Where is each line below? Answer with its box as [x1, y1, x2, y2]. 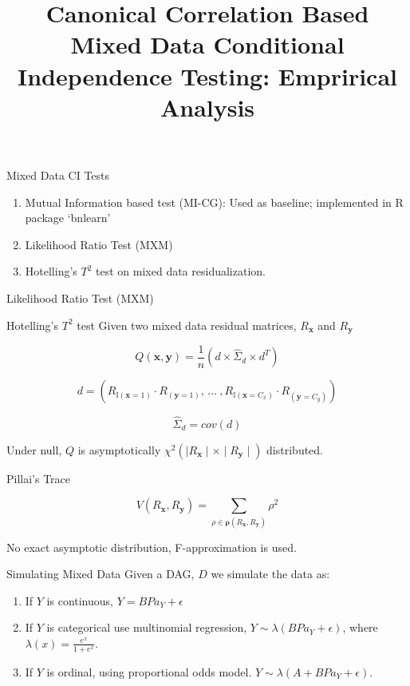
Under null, [6, 441, 62, 458]
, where [342, 619, 378, 636]
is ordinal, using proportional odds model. [46, 663, 252, 680]
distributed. [266, 441, 324, 458]
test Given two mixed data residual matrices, [77, 316, 297, 333]
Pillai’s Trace [6, 470, 71, 486]
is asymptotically [77, 441, 161, 458]
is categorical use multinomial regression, [46, 619, 247, 636]
